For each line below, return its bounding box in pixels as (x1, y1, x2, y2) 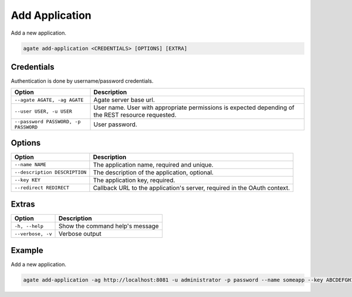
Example (11, 245, 43, 255)
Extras (11, 200, 35, 210)
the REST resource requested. (93, 111, 177, 119)
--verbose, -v (14, 231, 52, 237)
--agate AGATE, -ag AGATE (14, 97, 84, 103)
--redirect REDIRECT (14, 185, 70, 191)
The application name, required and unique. (93, 160, 214, 168)
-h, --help (14, 223, 44, 229)
